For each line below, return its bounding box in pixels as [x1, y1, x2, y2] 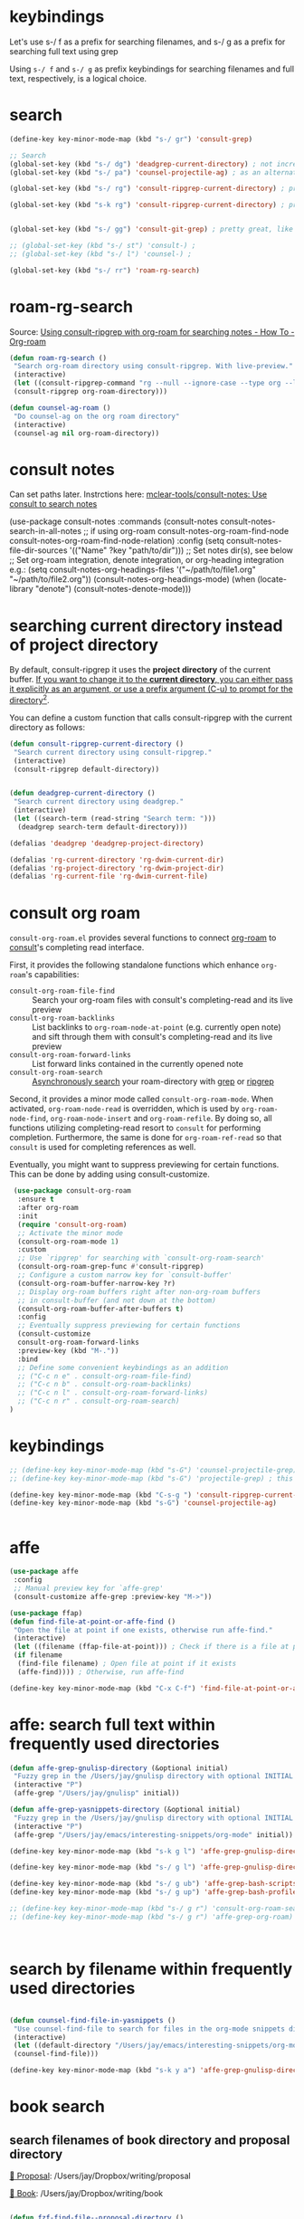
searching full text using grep [9, 45, 119, 56]
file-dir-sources [9, 545, 68, 556]
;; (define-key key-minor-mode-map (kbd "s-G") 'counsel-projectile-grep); [9, 1465, 301, 1474]
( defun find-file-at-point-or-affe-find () [9, 1617, 176, 1626]
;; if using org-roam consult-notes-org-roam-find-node [83, 526, 290, 537]
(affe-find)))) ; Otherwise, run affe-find [17, 1667, 184, 1676]
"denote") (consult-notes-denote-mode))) [34, 584, 192, 595]
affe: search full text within [9, 1714, 215, 1735]
